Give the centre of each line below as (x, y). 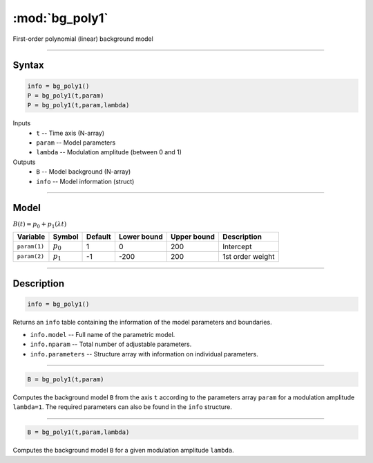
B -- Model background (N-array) (84, 172)
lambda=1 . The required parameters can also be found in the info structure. (123, 407)
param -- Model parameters (76, 143)
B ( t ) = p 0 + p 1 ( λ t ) (40, 225)
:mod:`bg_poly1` (60, 18)
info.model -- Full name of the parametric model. (103, 335)
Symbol (66, 237)
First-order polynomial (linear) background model (83, 39)
